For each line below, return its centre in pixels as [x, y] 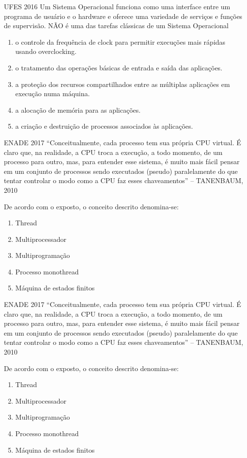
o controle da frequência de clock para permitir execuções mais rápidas [120, 42]
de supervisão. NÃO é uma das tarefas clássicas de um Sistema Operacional [116, 25]
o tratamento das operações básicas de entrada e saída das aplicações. [119, 67]
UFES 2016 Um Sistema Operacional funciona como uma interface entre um [117, 6]
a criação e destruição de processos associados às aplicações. [104, 126]
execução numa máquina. [53, 93]
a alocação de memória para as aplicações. [78, 110]
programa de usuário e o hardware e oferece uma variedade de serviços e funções [123, 16]
